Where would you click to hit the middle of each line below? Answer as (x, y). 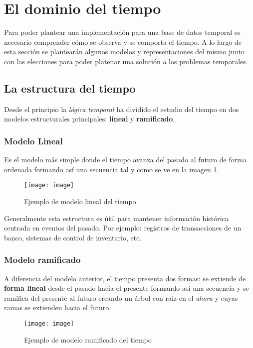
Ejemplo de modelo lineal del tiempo (80, 201)
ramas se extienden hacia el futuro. (58, 307)
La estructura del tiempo (70, 88)
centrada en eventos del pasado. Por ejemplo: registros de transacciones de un (123, 228)
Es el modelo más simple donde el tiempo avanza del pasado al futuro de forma (125, 160)
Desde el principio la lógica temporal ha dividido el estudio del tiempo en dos (122, 109)
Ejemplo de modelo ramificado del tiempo (88, 339)
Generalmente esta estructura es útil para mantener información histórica (116, 218)
